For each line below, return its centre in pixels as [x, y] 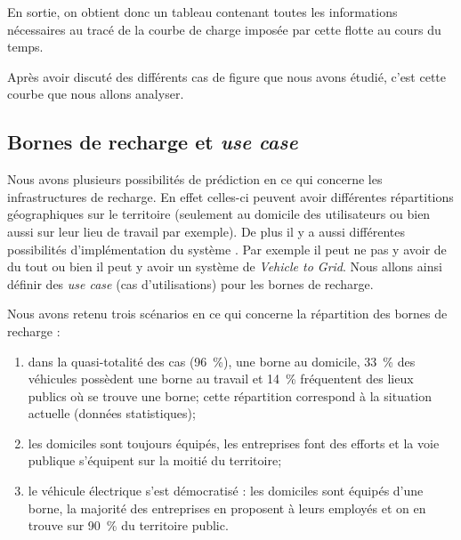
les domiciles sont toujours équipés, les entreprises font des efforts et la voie [234, 443]
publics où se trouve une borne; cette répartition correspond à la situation [230, 395]
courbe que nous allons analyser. [96, 94]
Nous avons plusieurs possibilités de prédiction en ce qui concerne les [195, 179]
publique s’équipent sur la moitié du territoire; [155, 460]
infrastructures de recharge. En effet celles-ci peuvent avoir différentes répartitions [230, 196]
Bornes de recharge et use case [153, 142]
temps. [25, 47]
